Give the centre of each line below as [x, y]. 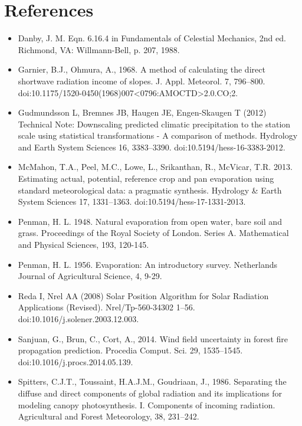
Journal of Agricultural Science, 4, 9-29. [90, 276]
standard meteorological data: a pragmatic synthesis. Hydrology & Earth [150, 190]
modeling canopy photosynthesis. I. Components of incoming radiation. [147, 404]
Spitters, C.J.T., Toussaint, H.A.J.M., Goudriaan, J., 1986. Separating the [152, 381]
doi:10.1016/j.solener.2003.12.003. [78, 319]
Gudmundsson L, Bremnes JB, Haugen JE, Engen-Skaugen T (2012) [142, 112]
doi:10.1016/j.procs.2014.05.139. [75, 361]
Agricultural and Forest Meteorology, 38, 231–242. [109, 416]
